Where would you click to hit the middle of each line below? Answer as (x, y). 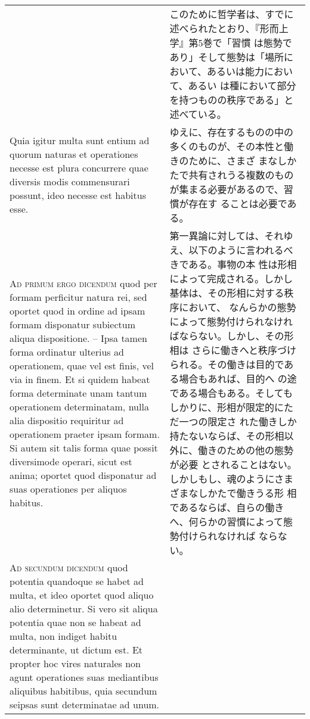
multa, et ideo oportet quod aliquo (82, 595)
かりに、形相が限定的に (231, 407)
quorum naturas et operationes (74, 154)
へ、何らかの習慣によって (227, 522)
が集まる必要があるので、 (227, 189)
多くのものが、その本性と (227, 146)
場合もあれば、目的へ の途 (238, 379)
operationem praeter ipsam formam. (85, 434)
